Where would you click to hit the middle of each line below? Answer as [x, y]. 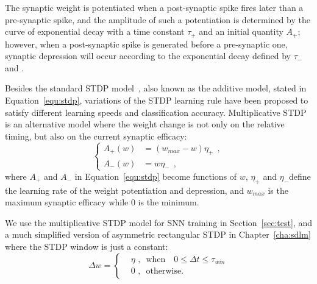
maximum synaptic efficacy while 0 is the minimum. [102, 202]
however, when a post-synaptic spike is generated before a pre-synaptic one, [146, 44]
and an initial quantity [241, 31]
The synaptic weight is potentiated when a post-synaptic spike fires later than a [154, 7]
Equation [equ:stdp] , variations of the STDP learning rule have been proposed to [157, 100]
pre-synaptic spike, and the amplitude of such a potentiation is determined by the [158, 19]
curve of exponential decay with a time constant [95, 31]
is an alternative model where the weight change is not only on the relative [145, 124]
